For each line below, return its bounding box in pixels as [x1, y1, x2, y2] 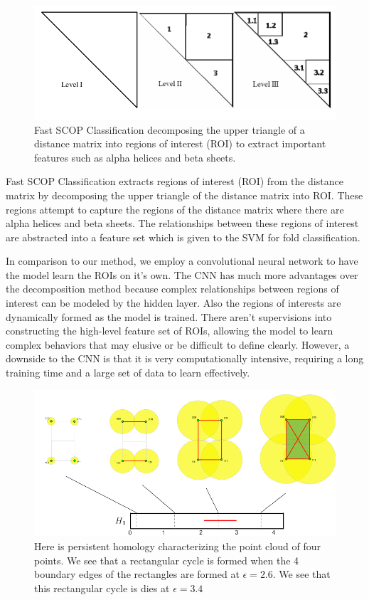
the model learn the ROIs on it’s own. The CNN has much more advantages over [6, 267, 358, 282]
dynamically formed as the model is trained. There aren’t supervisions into [6, 309, 332, 324]
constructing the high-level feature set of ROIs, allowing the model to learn [6, 323, 333, 338]
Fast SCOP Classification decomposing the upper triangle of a [34, 122, 305, 137]
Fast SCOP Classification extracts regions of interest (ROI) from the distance [6, 174, 343, 189]
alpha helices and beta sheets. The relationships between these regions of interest [6, 216, 359, 231]
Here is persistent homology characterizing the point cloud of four [34, 539, 321, 554]
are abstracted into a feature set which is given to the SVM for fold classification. [6, 229, 360, 244]
